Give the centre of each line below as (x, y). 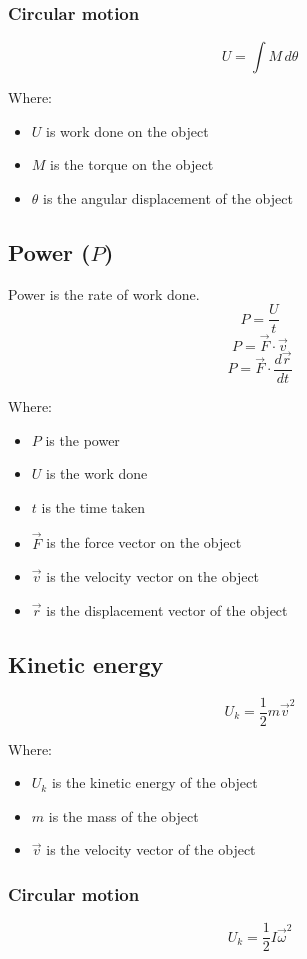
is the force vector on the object (144, 542)
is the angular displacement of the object (168, 198)
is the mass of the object (123, 815)
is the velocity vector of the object (151, 849)
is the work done (97, 473)
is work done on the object (127, 130)
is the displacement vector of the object (167, 609)
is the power (82, 439)
